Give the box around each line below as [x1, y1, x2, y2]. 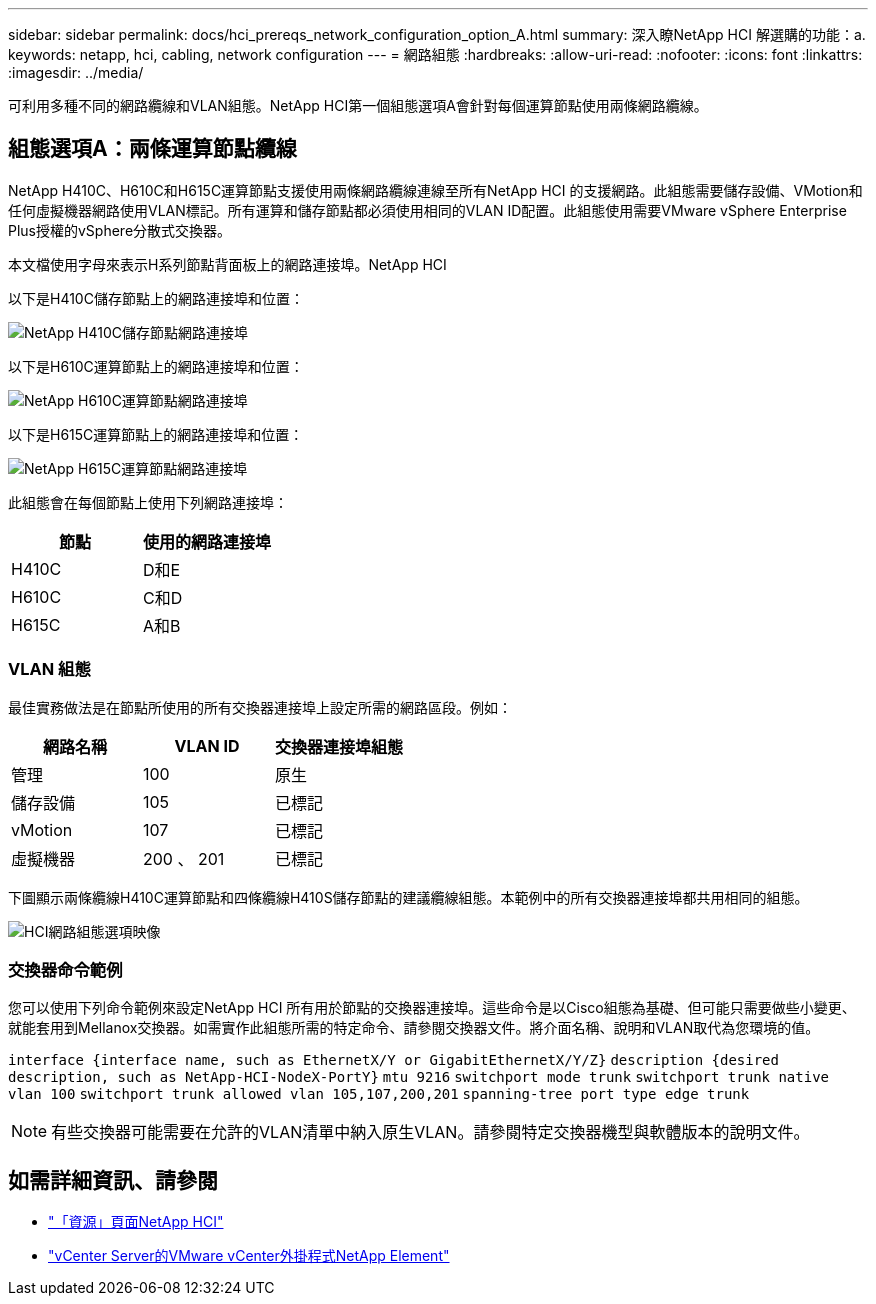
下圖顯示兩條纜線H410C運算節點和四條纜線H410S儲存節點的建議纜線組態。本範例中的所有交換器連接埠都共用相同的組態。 [8, 888, 809, 906]
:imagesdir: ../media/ [8, 64, 144, 81]
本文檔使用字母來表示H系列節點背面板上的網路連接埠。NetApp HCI [8, 255, 447, 273]
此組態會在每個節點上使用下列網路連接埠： [8, 493, 288, 511]
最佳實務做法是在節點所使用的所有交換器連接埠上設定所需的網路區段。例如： [8, 698, 512, 716]
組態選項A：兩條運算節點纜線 [8, 136, 297, 162]
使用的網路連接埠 [143, 531, 272, 552]
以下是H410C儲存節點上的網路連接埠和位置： [8, 289, 304, 307]
